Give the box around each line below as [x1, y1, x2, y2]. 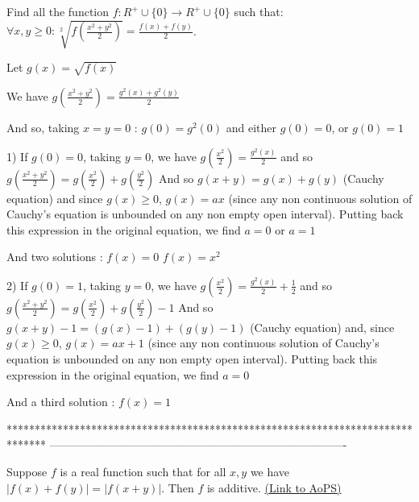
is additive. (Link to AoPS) [206, 479, 342, 496]
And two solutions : [6, 248, 103, 265]
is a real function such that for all [60, 463, 226, 480]
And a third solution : [6, 393, 115, 410]
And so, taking [6, 118, 80, 135]
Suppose [6, 463, 48, 480]
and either [226, 118, 276, 135]
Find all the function [6, 3, 110, 19]
